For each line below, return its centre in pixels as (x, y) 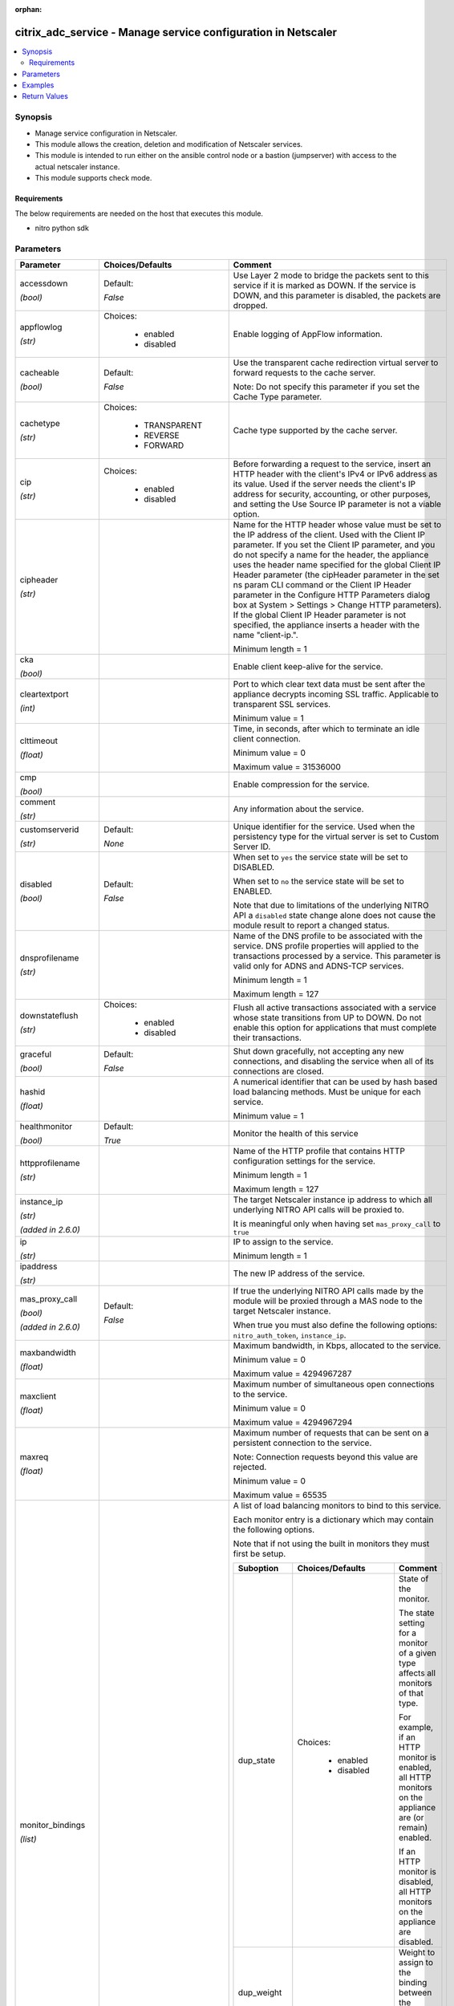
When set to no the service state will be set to (318, 881)
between (415, 1992)
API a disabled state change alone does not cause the (334, 916)
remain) (413, 1828)
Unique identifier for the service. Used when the (324, 826)
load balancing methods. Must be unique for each (327, 1092)
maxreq (34, 1457)
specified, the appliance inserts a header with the (326, 625)
